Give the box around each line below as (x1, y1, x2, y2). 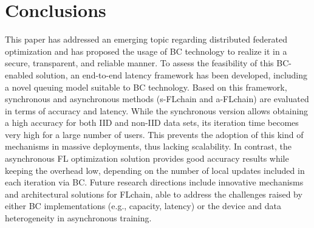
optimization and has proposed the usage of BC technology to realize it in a (5, 44, 287, 57)
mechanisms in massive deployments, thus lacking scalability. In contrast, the (5, 140, 292, 153)
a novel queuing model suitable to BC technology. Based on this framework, (5, 80, 287, 93)
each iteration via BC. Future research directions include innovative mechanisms (5, 176, 304, 188)
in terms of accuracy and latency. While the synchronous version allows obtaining (5, 104, 309, 117)
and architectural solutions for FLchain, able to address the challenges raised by (5, 187, 302, 200)
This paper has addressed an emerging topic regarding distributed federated (5, 33, 288, 46)
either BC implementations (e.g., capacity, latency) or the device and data (5, 199, 281, 212)
